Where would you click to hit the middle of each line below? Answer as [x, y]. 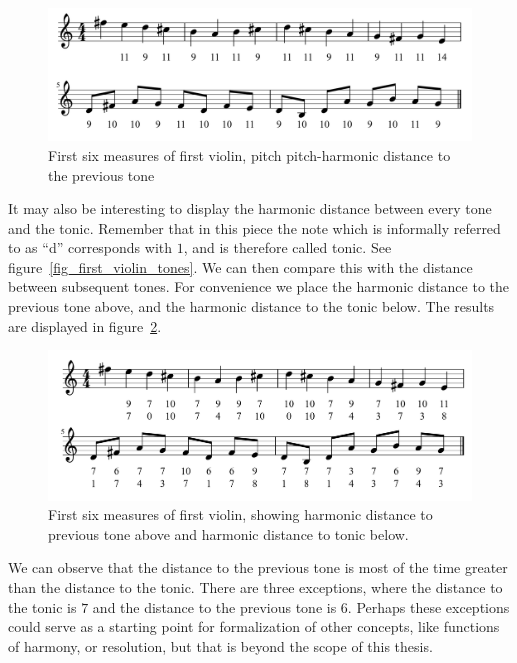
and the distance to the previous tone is [214, 606]
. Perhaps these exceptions [428, 606]
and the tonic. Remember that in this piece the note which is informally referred [254, 227]
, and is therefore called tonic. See [287, 247]
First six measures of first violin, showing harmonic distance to [240, 514]
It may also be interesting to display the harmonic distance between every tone [250, 208]
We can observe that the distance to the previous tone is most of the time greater [258, 567]
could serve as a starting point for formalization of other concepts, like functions [254, 626]
